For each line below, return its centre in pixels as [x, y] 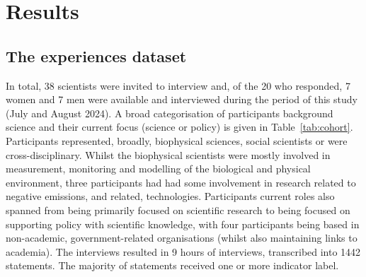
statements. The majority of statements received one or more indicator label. [172, 265]
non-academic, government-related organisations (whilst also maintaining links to [182, 238]
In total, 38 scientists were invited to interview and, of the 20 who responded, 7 [178, 85]
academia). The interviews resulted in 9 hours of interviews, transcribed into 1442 [183, 251]
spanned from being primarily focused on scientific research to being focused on [178, 210]
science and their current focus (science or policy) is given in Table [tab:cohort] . [179, 127]
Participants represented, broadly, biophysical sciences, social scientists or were [177, 140]
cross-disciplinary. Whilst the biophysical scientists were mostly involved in [168, 154]
